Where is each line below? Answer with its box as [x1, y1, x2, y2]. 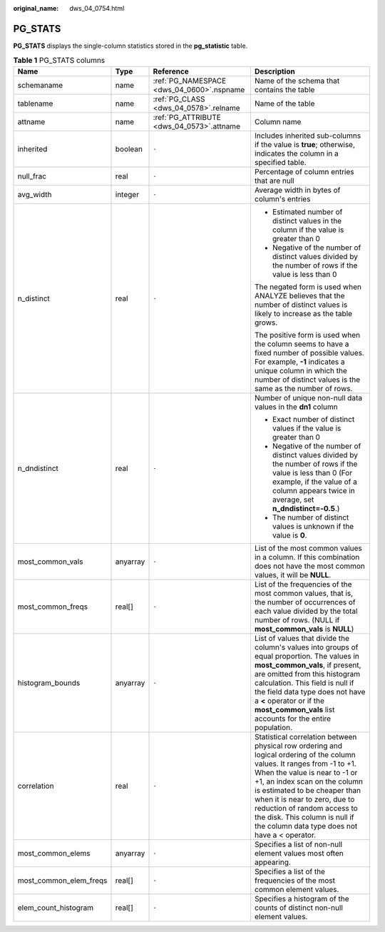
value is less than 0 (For [272, 467, 353, 477]
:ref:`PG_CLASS [153, 93, 206, 103]
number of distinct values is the [254, 375, 361, 385]
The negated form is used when [254, 282, 361, 292]
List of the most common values [254, 543, 363, 553]
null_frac [17, 171, 46, 181]
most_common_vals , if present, [254, 660, 361, 670]
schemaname [17, 80, 63, 90]
